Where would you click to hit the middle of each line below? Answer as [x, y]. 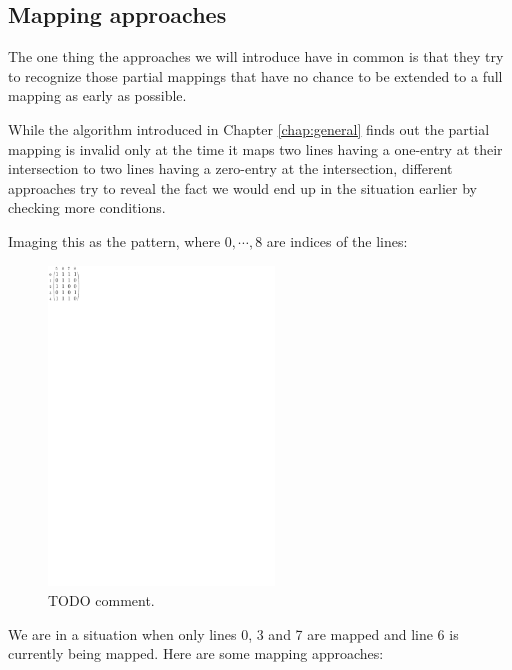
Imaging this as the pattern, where [114, 240]
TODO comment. [101, 599]
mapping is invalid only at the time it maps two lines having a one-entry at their [255, 148]
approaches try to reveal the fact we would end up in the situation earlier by [242, 187]
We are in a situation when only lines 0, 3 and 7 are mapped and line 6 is [233, 633]
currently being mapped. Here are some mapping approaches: [196, 653]
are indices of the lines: [337, 240]
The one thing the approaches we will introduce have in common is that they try [256, 56]
